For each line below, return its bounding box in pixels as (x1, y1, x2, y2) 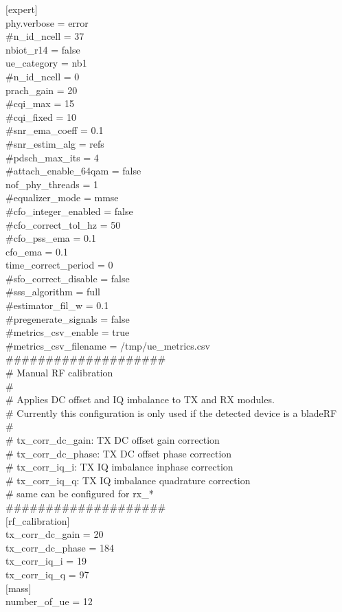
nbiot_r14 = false (5, 42, 80, 56)
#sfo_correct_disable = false (5, 271, 130, 285)
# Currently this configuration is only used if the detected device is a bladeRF (5, 405, 337, 420)
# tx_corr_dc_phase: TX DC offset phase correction (5, 446, 232, 460)
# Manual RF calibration (5, 365, 113, 380)
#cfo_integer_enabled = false (5, 203, 133, 218)
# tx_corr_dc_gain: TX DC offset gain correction (5, 433, 220, 446)
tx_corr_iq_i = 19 (5, 554, 87, 568)
